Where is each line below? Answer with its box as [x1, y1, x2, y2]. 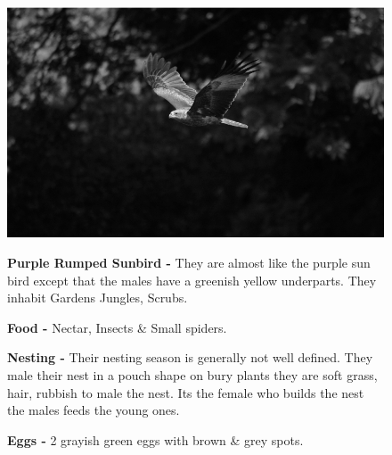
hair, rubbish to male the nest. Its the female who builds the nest [7, 383, 364, 401]
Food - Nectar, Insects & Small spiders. [7, 318, 227, 336]
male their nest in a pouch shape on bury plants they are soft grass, [7, 366, 378, 385]
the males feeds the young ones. [7, 401, 180, 419]
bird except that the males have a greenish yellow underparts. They [7, 270, 377, 289]
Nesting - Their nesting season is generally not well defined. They [7, 348, 373, 367]
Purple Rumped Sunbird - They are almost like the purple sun [7, 253, 371, 272]
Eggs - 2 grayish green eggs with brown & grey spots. [7, 430, 304, 449]
